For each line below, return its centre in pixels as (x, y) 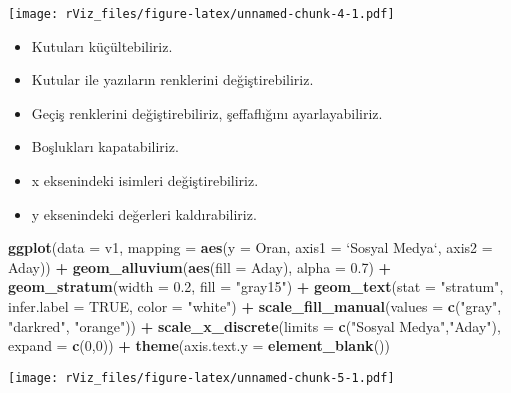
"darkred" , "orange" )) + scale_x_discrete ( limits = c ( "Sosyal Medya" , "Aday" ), (254, 325)
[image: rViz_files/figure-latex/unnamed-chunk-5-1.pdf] (201, 377)
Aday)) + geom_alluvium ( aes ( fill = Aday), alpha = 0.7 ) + (200, 266)
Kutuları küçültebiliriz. (102, 45)
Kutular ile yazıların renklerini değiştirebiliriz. (172, 79)
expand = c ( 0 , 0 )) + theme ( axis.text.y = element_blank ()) (199, 345)
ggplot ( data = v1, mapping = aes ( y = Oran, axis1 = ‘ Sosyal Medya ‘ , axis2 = (250, 247)
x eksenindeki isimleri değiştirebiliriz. (145, 180)
